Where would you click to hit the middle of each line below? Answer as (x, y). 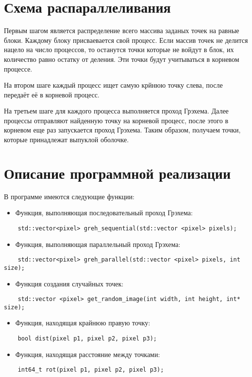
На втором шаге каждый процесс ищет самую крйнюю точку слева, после (113, 85)
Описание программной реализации (118, 173)
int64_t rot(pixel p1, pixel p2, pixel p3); (91, 370)
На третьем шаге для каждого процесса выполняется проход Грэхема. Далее (116, 111)
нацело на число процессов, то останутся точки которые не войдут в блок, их (119, 49)
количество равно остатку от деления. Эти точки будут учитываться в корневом (122, 59)
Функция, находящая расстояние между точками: (88, 354)
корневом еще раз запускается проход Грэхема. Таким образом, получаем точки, (122, 130)
